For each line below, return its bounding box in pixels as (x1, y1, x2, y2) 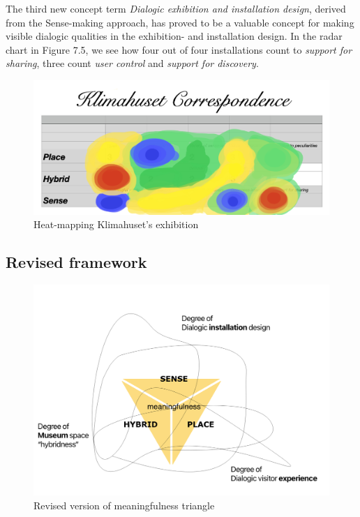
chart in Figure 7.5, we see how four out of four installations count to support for (6, 42, 352, 57)
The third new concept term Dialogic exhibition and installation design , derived (6, 1, 346, 15)
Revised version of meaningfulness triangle (33, 497, 215, 512)
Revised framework (6, 251, 147, 273)
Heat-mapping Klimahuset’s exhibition (33, 217, 199, 232)
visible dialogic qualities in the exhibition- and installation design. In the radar (6, 29, 343, 43)
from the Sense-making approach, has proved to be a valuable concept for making (6, 15, 354, 29)
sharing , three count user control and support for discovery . (6, 56, 259, 70)
